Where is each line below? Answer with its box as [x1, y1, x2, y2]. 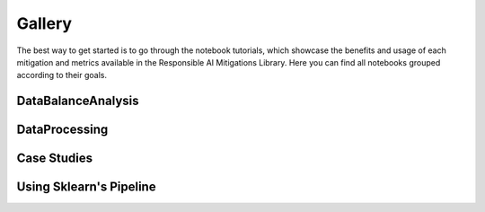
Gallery [16, 13, 72, 33]
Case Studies [16, 151, 93, 166]
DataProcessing [16, 122, 109, 137]
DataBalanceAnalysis [16, 93, 139, 109]
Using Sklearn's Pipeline [16, 180, 156, 195]
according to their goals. [16, 70, 108, 81]
